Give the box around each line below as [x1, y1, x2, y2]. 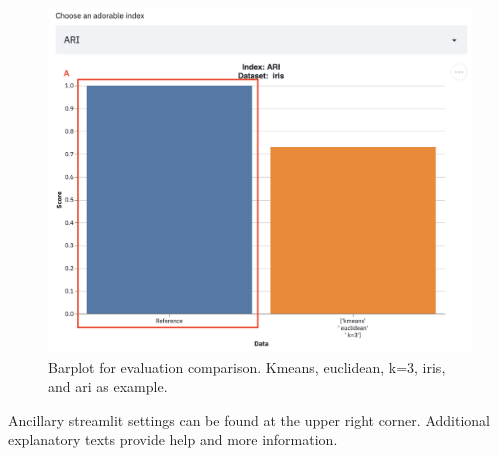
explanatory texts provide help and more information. [8, 429, 338, 450]
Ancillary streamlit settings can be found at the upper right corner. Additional [8, 409, 490, 430]
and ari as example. [48, 376, 168, 397]
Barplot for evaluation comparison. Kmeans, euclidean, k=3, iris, [48, 356, 446, 377]
